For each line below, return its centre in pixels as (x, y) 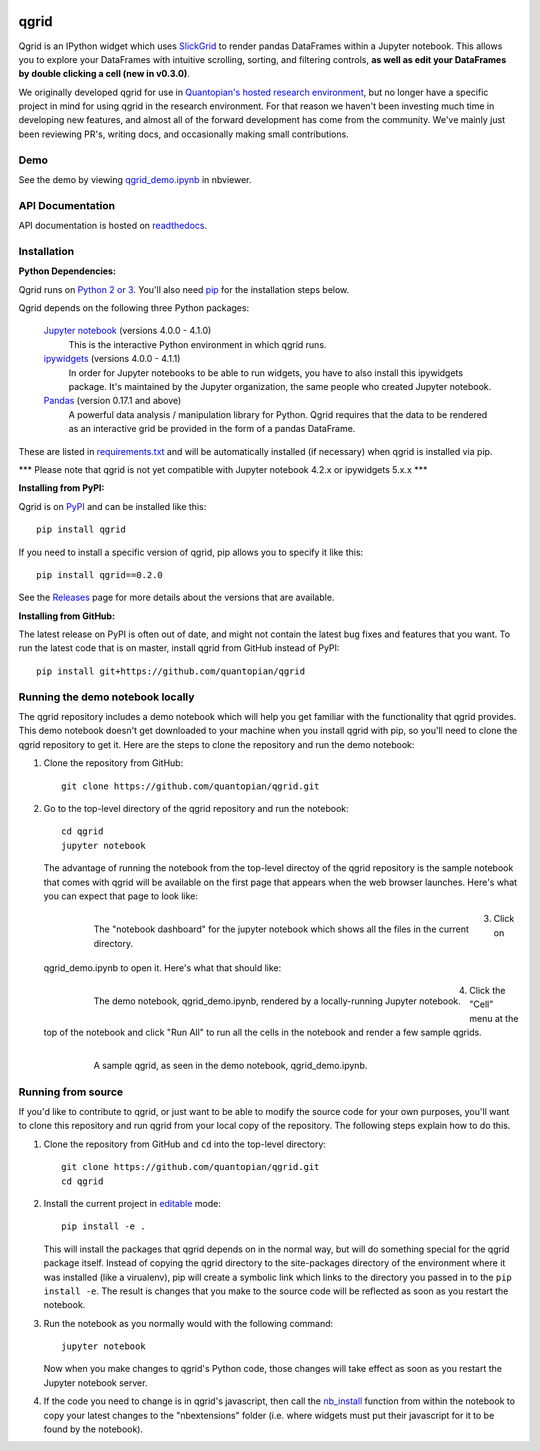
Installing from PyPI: (61, 488)
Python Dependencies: (67, 271)
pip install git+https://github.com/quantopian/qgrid (170, 671)
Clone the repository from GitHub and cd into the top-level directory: (185, 1144)
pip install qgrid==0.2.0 (100, 574)
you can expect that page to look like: (121, 896)
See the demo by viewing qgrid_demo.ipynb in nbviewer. (135, 179)
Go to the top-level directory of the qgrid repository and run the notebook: (196, 808)
